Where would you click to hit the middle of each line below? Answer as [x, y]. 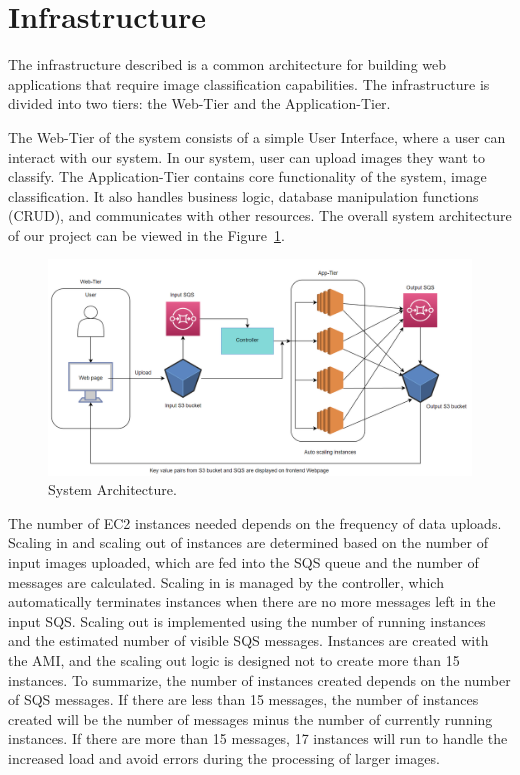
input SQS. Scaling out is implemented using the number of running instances [247, 620]
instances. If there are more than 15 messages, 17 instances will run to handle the [258, 738]
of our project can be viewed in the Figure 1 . [146, 234]
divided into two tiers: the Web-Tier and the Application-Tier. [199, 103]
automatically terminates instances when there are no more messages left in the [252, 601]
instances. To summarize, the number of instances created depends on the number [259, 679]
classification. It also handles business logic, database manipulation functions [243, 195]
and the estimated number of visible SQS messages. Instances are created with [248, 640]
